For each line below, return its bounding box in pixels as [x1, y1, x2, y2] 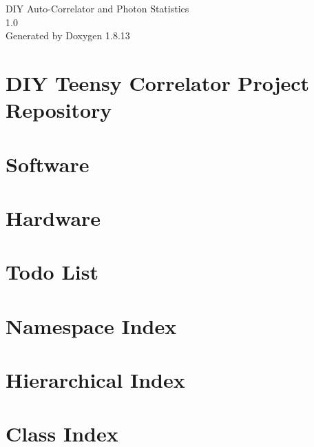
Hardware [6, 203, 101, 231]
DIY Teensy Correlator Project [6, 68, 310, 96]
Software [6, 149, 90, 178]
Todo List [6, 258, 98, 286]
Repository [6, 96, 112, 124]
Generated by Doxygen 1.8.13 [6, 28, 130, 43]
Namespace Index [6, 311, 177, 340]
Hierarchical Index [6, 366, 185, 394]
